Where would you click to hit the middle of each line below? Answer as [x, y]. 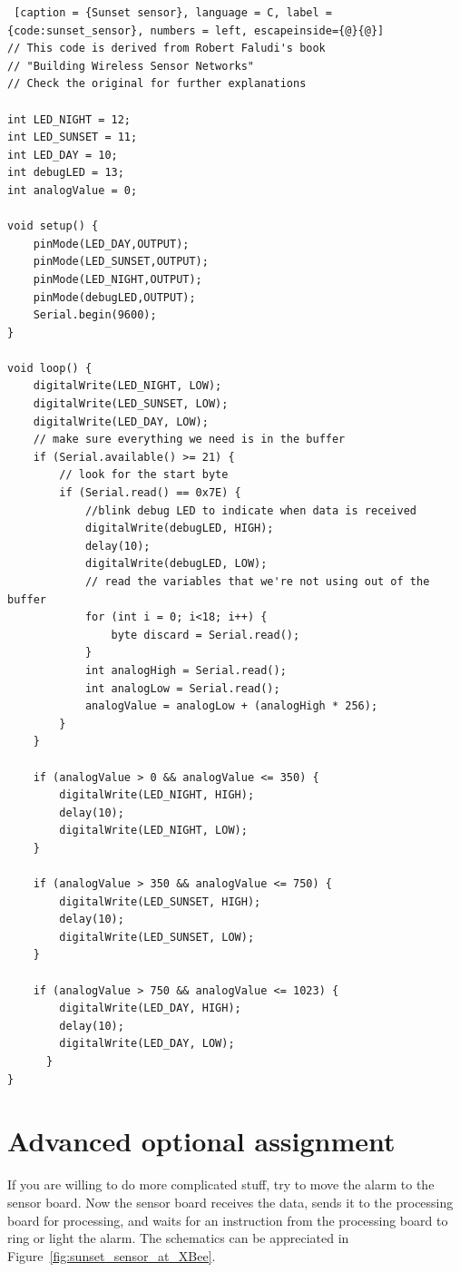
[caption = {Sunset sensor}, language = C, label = [173, 13]
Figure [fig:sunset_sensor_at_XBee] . [112, 1255]
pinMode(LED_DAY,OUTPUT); [111, 244]
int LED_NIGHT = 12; [69, 119]
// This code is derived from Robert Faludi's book [166, 49]
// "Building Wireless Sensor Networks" [131, 66]
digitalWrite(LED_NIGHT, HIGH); [157, 795]
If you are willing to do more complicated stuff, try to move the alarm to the [221, 1184]
